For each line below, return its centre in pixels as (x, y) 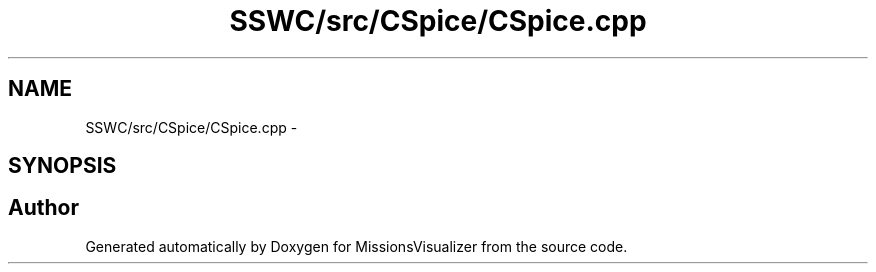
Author (43, 208)
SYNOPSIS (62, 166)
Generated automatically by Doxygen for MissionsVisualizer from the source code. (356, 246)
